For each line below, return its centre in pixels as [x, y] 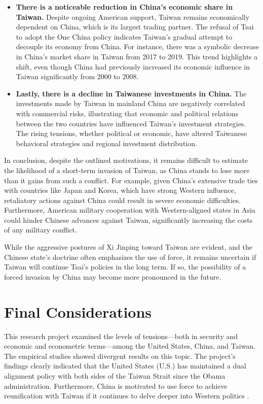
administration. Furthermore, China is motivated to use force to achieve [116, 385]
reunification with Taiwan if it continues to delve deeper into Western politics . [127, 396]
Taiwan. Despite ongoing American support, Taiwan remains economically [133, 16]
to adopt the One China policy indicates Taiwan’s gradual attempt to [124, 36]
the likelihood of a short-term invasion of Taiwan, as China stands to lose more [127, 170]
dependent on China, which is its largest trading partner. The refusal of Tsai [135, 27]
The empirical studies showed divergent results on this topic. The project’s [120, 356]
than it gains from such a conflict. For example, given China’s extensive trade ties [131, 180]
